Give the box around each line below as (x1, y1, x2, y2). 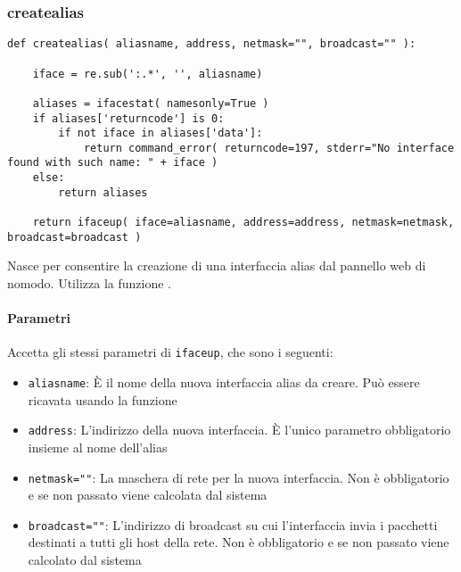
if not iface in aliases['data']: (58, 127, 263, 140)
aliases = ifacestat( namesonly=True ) (32, 96, 269, 110)
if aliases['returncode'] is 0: (32, 112, 225, 125)
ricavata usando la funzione (28, 390, 177, 409)
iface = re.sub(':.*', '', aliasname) (32, 67, 263, 80)
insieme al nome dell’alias (28, 437, 168, 456)
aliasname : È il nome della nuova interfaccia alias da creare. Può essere (28, 373, 420, 392)
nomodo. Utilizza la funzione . (7, 274, 171, 292)
